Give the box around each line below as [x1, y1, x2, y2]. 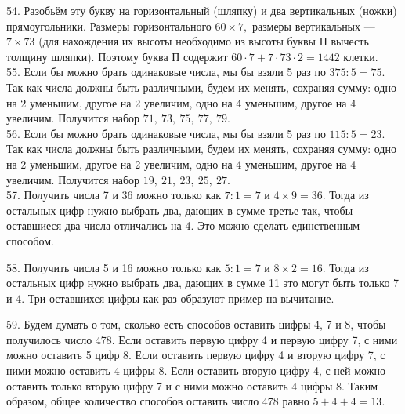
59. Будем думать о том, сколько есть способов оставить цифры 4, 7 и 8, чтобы [6, 316, 386, 332]
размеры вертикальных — [251, 17, 375, 34]
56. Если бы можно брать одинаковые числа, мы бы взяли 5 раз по [6, 125, 326, 141]
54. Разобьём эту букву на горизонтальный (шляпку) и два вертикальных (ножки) [6, 2, 397, 18]
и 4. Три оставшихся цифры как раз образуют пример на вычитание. [6, 289, 334, 306]
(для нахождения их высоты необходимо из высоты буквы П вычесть [38, 33, 369, 49]
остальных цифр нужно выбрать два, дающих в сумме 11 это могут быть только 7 [6, 274, 400, 291]
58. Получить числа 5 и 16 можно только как [6, 259, 222, 275]
